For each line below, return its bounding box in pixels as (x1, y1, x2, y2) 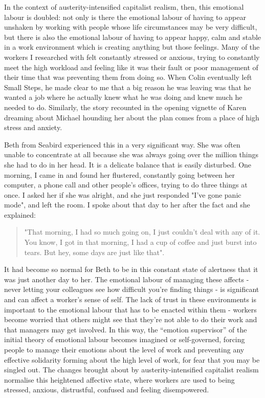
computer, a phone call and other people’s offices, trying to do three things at (4, 179, 248, 190)
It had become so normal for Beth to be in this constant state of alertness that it (4, 264, 258, 275)
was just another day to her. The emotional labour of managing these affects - (4, 274, 249, 284)
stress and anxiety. (4, 122, 62, 133)
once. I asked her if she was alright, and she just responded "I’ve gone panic (4, 189, 241, 200)
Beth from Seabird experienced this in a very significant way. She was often (4, 139, 240, 150)
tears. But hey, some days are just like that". (24, 246, 165, 257)
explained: (4, 209, 36, 220)
